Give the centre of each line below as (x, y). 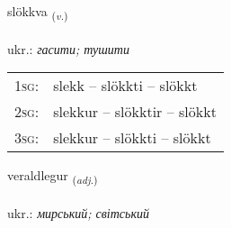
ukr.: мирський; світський (78, 213)
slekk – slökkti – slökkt (125, 86)
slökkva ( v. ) (38, 12)
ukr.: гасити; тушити (68, 48)
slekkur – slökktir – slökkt (135, 112)
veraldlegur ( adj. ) (53, 177)
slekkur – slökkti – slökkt (132, 138)
